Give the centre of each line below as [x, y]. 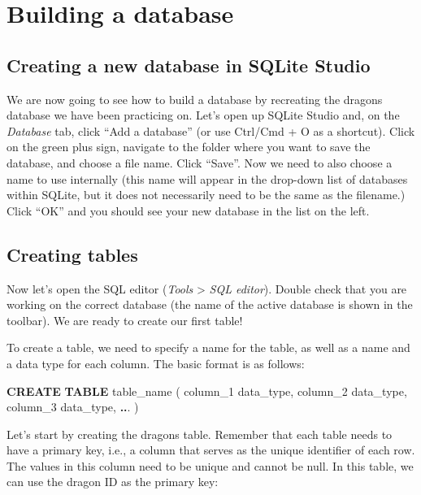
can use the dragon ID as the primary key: [113, 482]
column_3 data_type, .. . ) [73, 407]
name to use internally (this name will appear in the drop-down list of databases [207, 178]
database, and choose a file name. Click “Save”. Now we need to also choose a [200, 162]
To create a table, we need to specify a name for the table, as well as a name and [208, 347]
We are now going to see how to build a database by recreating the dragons [195, 99]
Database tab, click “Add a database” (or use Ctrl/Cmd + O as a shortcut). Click [211, 130]
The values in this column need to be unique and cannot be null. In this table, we [210, 465]
